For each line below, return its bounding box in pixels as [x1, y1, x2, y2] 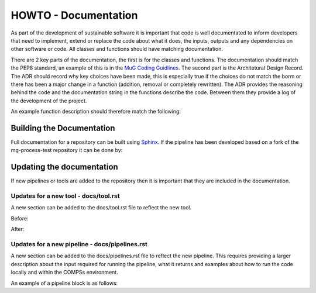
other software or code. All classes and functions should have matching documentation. [11, 46, 224, 53]
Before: [11, 215, 29, 222]
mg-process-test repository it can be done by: [11, 147, 123, 154]
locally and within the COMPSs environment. [11, 269, 118, 276]
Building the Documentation [11, 123, 115, 133]
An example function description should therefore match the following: [11, 108, 181, 115]
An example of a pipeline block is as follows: [11, 280, 118, 287]
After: [11, 226, 25, 233]
